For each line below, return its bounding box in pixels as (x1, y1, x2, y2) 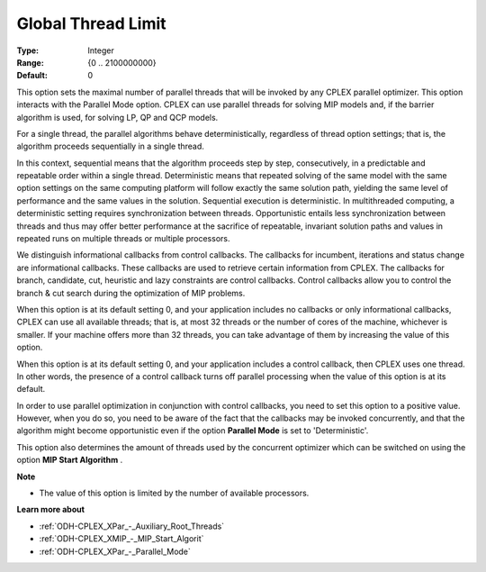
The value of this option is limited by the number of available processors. (39, 487, 310, 499)
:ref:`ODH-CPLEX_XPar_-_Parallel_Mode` (39, 546, 191, 557)
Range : (16, 57, 44, 68)
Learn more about (16, 504, 85, 515)
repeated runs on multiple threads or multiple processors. (16, 233, 230, 244)
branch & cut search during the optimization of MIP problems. (16, 287, 246, 298)
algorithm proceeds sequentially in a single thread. (16, 141, 204, 152)
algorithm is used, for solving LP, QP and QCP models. (16, 112, 219, 123)
